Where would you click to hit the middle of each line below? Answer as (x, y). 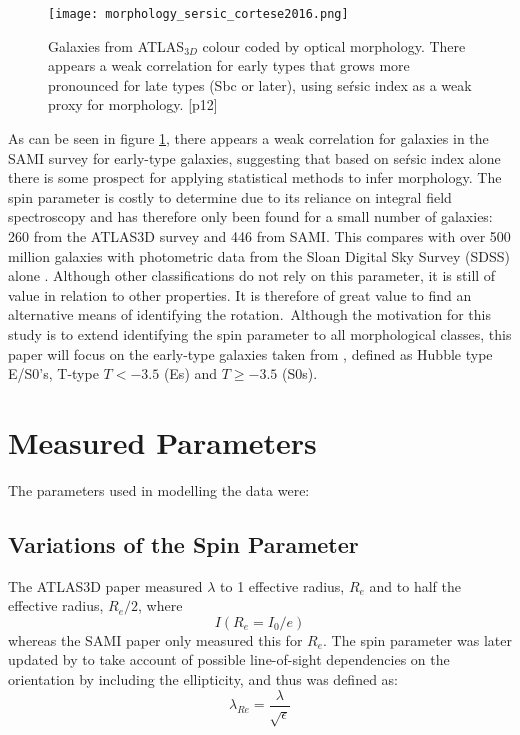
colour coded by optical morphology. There (334, 45)
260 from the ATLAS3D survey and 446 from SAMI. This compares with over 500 (259, 236)
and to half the (415, 585)
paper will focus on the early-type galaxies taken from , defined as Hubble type (250, 353)
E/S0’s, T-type (53, 373)
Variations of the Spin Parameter (183, 543)
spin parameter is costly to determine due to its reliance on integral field (230, 196)
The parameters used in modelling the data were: (159, 489)
